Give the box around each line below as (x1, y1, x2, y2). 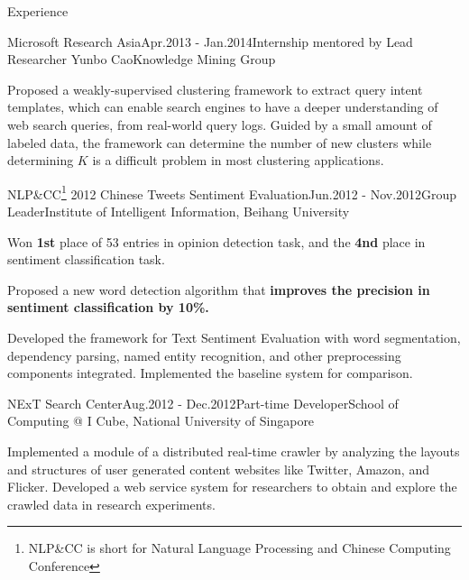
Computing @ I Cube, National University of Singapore (7, 411, 315, 430)
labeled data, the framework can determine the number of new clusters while (7, 133, 432, 152)
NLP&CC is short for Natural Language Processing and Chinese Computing (28, 539, 451, 557)
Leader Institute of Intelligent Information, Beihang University (7, 202, 350, 220)
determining (7, 151, 74, 170)
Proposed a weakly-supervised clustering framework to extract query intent (7, 79, 423, 98)
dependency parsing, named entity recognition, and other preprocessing (7, 345, 401, 364)
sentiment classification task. (7, 250, 165, 269)
